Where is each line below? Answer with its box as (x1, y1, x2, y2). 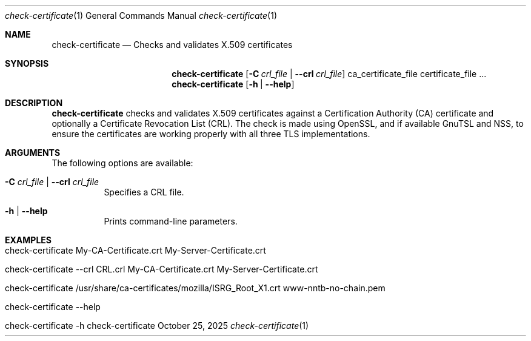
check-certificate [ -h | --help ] (172, 79, 295, 89)
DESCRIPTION (5, 98, 63, 108)
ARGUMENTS (5, 147, 61, 158)
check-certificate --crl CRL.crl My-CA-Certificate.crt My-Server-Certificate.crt (5, 264, 318, 274)
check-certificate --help (5, 302, 101, 312)
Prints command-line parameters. (104, 216, 238, 226)
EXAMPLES (5, 235, 52, 245)
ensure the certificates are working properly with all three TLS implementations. (52, 129, 370, 139)
